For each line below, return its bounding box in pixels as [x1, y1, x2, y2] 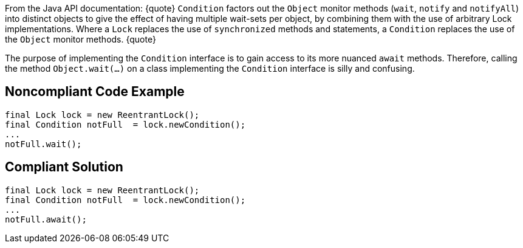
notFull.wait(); [5, 139, 82, 149]
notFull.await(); [5, 214, 87, 224]
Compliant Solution [5, 159, 123, 175]
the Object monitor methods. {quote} [5, 34, 156, 44]
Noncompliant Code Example [5, 84, 185, 100]
